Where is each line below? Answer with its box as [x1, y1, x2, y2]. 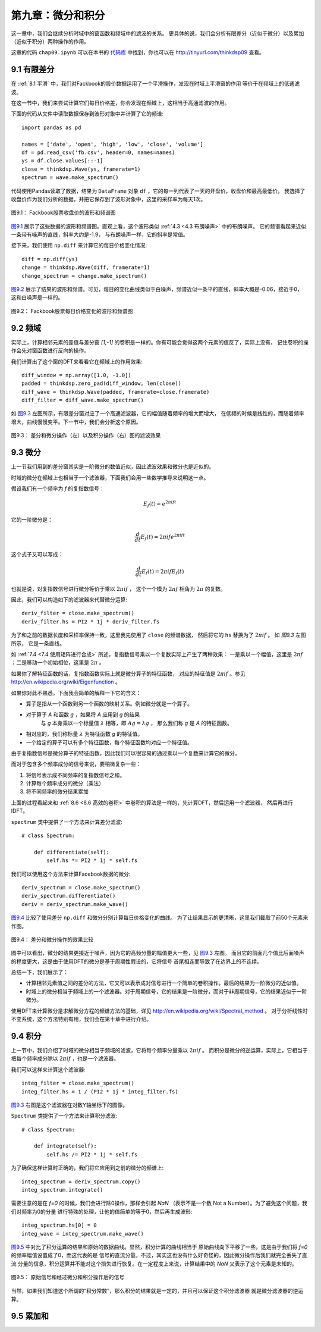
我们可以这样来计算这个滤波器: [11, 1065, 86, 1073]
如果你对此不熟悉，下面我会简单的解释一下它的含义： [11, 689, 141, 696]
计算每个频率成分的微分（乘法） [26, 780, 104, 787]
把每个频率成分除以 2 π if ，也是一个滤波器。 [11, 1055, 119, 1062]
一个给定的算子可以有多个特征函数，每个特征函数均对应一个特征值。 [26, 738, 193, 746]
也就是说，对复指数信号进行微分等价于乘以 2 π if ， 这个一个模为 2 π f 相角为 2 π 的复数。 [11, 585, 226, 592]
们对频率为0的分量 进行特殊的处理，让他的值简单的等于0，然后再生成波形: [11, 1208, 193, 1215]
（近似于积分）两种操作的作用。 [11, 37, 89, 45]
